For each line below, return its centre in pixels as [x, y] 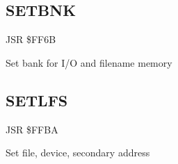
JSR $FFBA [32, 129]
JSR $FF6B [31, 39]
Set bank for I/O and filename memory [89, 62]
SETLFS [37, 100]
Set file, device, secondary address [78, 153]
